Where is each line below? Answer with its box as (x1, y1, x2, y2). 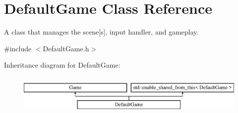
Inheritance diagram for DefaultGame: (4, 60, 120, 70)
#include (4, 43, 32, 53)
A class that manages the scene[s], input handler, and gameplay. (4, 27, 199, 37)
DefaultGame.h (43, 43, 89, 53)
